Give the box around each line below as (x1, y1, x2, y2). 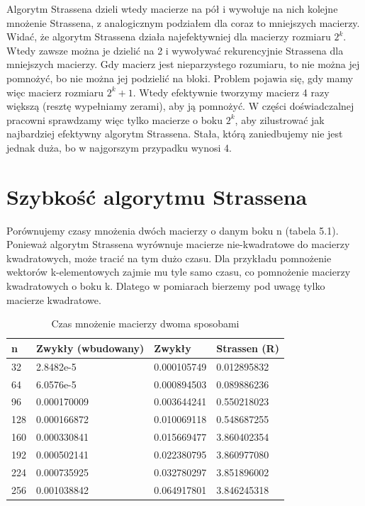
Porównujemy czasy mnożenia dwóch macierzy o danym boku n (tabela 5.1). (6, 223, 339, 237)
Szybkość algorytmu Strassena (6, 181, 308, 210)
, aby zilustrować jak (235, 112, 325, 127)
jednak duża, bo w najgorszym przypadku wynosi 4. (6, 140, 232, 154)
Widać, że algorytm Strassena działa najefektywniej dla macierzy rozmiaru (6, 29, 331, 44)
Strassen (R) (216, 340, 279, 355)
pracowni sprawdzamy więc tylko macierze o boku (6, 112, 223, 127)
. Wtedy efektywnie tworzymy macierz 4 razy (133, 84, 330, 99)
